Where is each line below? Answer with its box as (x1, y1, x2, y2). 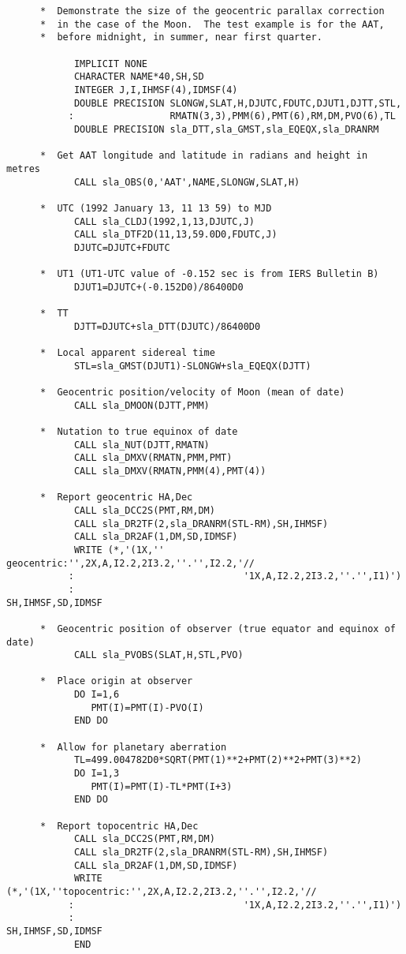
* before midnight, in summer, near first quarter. (39, 32, 322, 43)
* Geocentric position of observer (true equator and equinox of (39, 623, 396, 634)
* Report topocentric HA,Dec (39, 820, 199, 832)
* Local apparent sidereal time (39, 347, 215, 359)
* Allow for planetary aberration (39, 741, 227, 753)
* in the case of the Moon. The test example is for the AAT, (39, 18, 385, 30)
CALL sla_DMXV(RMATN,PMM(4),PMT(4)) (73, 465, 266, 477)
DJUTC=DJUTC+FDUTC (73, 241, 170, 253)
